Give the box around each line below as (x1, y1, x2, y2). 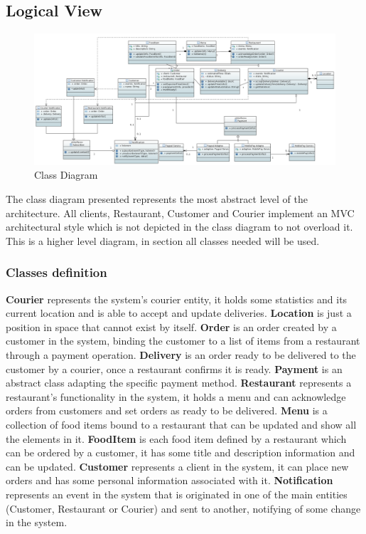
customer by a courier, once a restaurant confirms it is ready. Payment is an (6, 361, 343, 376)
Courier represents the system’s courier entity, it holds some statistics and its (6, 291, 348, 306)
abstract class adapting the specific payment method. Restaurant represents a (6, 375, 352, 390)
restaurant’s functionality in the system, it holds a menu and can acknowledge (6, 389, 346, 404)
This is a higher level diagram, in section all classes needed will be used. (6, 233, 320, 248)
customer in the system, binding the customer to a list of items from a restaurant (6, 333, 360, 348)
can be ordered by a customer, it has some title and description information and (6, 445, 355, 460)
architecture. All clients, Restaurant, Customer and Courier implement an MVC (6, 205, 355, 220)
